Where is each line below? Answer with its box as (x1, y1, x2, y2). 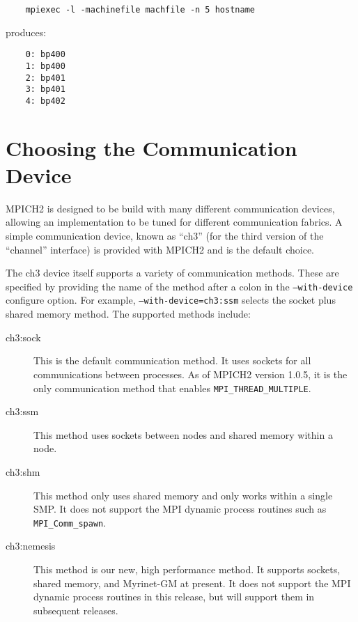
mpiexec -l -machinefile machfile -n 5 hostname (25, 5, 255, 15)
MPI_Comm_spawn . (33, 515, 107, 529)
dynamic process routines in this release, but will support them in (33, 589, 315, 604)
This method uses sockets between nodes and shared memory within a (33, 427, 333, 442)
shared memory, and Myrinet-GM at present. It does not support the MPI (33, 575, 351, 590)
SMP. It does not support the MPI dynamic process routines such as (33, 502, 327, 516)
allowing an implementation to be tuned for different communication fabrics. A (6, 215, 343, 229)
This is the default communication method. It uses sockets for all (33, 353, 311, 368)
